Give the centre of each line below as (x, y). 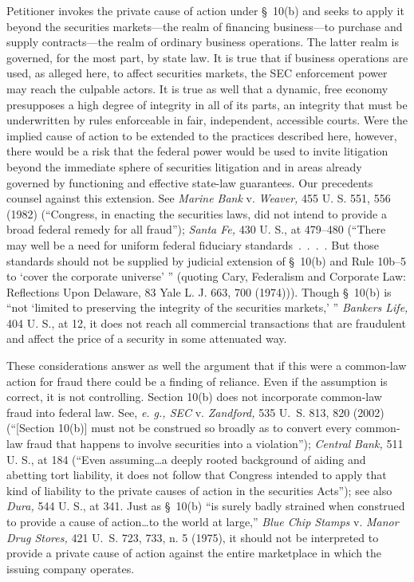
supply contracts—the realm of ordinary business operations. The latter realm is (203, 42)
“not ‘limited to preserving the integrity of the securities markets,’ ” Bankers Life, (207, 307)
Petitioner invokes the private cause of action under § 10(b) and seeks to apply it (205, 10)
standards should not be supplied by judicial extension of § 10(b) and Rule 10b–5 (206, 260)
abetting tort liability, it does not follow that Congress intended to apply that (197, 475)
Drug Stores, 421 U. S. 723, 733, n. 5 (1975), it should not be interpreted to (193, 537)
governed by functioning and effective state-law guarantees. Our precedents (190, 182)
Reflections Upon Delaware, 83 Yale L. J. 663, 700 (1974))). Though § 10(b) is (199, 291)
